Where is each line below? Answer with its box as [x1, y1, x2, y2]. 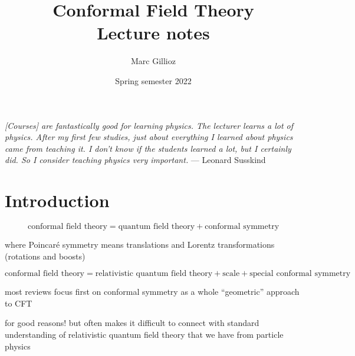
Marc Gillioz [131, 55, 176, 67]
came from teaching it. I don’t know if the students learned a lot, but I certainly [5, 142, 291, 154]
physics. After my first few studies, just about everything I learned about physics [5, 131, 293, 143]
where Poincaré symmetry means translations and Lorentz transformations [5, 238, 275, 250]
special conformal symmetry [249, 270, 351, 278]
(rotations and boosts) [5, 249, 86, 262]
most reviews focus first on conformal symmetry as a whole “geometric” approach [5, 285, 300, 298]
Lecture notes [97, 21, 210, 45]
